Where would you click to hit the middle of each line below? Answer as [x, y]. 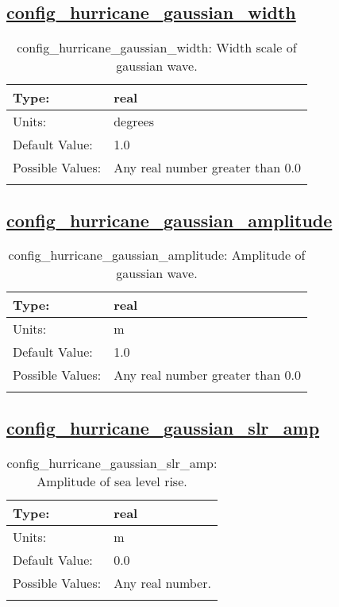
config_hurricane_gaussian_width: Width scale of [157, 48]
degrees [134, 122]
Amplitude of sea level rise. [112, 481]
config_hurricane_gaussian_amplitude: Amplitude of [157, 255]
